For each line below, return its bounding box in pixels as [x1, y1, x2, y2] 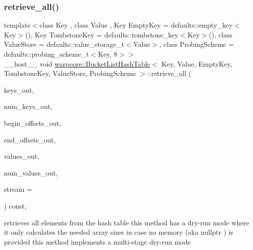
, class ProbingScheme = [159, 39, 234, 49]
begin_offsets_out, [4, 117, 62, 128]
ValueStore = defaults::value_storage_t [4, 39, 124, 49]
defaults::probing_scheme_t [4, 49, 89, 59]
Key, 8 [98, 49, 117, 59]
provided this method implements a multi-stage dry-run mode [4, 236, 191, 247]
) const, [4, 200, 27, 211]
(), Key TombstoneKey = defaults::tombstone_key [25, 29, 179, 39]
